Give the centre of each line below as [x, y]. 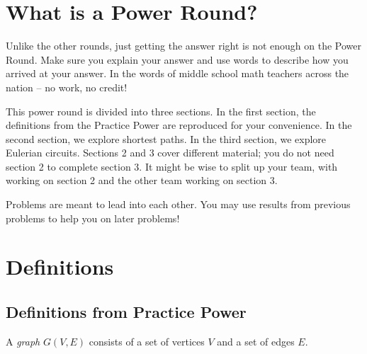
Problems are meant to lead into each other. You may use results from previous [178, 204]
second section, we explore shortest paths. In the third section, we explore [166, 138]
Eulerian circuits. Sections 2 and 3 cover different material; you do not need [170, 153]
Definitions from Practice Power [126, 312]
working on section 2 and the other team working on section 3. [142, 180]
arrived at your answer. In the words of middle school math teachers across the [177, 73]
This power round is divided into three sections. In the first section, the [161, 111]
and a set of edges [256, 341]
